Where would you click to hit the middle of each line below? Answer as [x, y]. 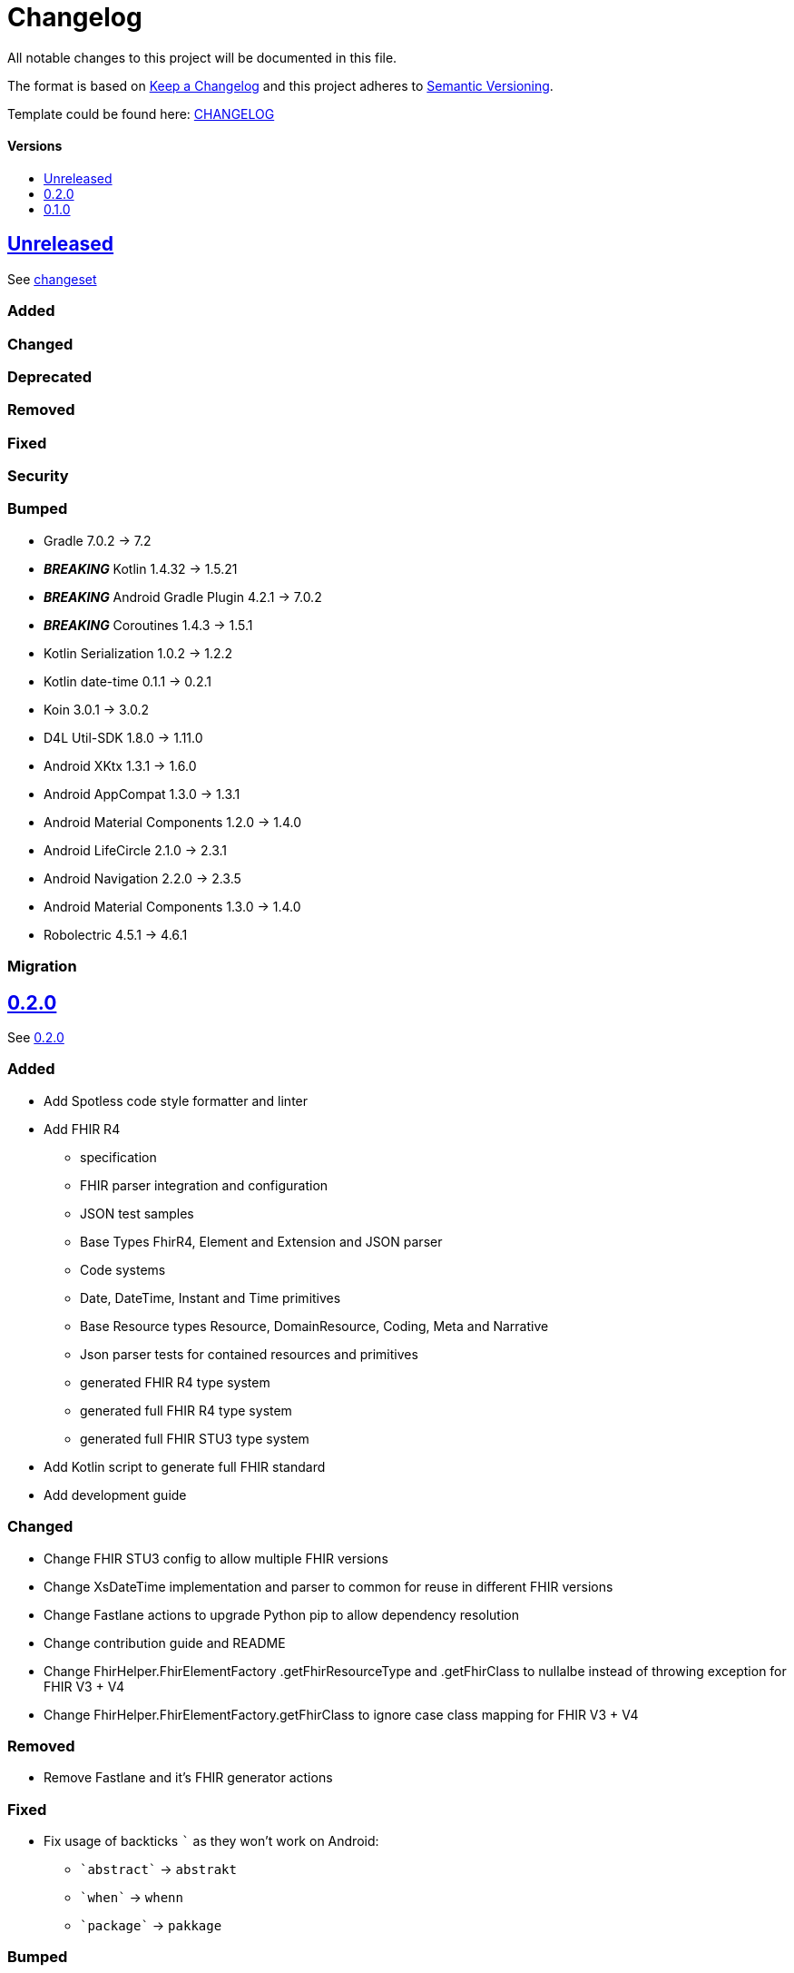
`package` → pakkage [151, 1926]
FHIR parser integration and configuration [204, 1185]
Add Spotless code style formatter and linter [176, 1100]
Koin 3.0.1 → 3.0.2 [97, 709]
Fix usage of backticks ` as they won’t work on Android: [211, 1841]
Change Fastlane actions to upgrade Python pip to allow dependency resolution [282, 1614]
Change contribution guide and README [165, 1643]
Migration [42, 967]
